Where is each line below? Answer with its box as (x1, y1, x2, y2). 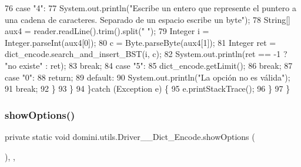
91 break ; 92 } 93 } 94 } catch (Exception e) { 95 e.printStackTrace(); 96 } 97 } (5, 82, 290, 95)
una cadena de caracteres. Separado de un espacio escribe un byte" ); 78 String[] (5, 13, 290, 25)
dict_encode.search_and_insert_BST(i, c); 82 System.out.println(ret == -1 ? (5, 48, 287, 60)
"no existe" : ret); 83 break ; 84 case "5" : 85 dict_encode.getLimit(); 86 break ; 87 (5, 59, 293, 71)
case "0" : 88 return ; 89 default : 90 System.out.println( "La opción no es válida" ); (5, 71, 290, 83)
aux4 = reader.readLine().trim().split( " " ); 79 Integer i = (5, 25, 209, 37)
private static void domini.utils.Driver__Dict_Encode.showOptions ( (5, 130, 255, 142)
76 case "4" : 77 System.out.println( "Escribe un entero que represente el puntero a (5, 2, 296, 14)
